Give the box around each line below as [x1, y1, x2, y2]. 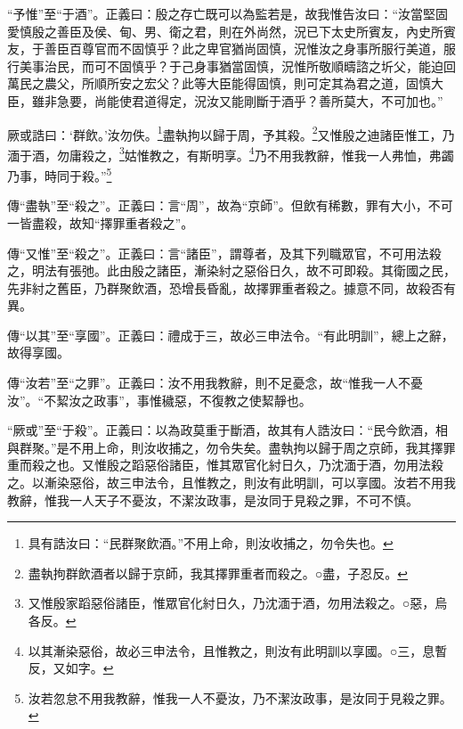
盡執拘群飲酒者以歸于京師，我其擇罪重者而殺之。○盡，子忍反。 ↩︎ [28, 563, 408, 582]
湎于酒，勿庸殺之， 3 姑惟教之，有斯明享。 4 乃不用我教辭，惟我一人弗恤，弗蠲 [7, 143, 454, 164]
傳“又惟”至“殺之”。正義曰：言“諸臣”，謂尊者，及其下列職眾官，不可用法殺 [7, 243, 442, 262]
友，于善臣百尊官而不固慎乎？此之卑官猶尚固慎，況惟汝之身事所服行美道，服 [7, 39, 456, 58]
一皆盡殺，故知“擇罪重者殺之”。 [7, 213, 194, 232]
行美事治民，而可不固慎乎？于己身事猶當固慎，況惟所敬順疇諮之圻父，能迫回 [7, 56, 456, 75]
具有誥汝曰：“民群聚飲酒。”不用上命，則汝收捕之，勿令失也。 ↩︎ [28, 534, 394, 553]
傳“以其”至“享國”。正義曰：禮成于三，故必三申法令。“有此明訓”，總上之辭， [7, 325, 454, 344]
